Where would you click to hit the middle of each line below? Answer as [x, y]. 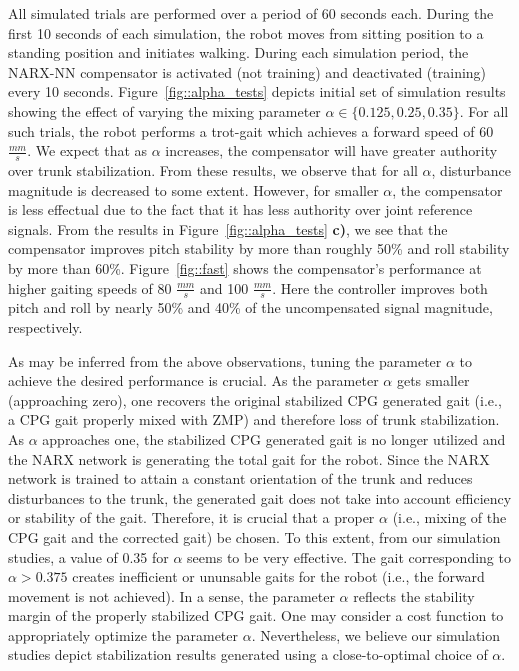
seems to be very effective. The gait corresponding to [349, 556]
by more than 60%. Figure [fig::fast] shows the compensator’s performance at [245, 267]
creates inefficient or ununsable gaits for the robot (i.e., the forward [278, 576]
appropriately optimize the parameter [123, 634]
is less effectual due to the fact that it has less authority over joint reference [240, 209]
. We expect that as [87, 150]
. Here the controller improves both [380, 287]
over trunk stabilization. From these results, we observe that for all [213, 169]
